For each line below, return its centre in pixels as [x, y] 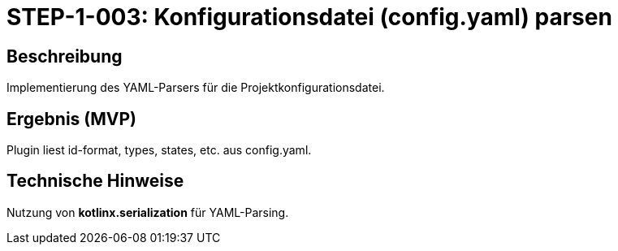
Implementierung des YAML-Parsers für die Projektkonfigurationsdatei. [196, 88]
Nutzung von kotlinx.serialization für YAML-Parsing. [148, 212]
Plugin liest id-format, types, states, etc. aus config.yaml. [159, 150]
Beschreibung [65, 56]
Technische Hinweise [95, 181]
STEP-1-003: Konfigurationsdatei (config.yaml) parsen [309, 17]
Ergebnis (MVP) [71, 119]
